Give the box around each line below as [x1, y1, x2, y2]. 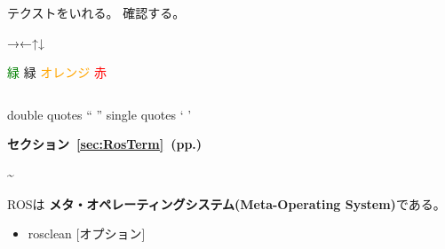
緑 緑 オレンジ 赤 [7, 63, 107, 82]
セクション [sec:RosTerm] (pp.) [7, 135, 203, 153]
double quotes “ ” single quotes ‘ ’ [7, 105, 192, 123]
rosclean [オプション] [28, 224, 146, 243]
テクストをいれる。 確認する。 [7, 4, 186, 21]
